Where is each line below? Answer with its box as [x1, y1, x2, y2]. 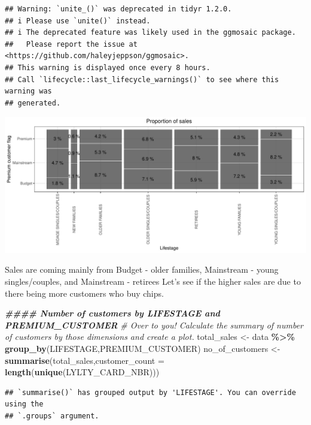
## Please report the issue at [5, 40, 138, 49]
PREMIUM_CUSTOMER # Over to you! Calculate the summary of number [5, 318, 304, 331]
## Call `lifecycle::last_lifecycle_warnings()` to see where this [5, 75, 279, 84]
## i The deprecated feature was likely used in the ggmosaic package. [5, 28, 296, 37]
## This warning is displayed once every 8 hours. [5, 63, 211, 72]
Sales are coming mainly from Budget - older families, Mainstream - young [5, 263, 279, 276]
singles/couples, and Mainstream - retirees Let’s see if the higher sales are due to [5, 275, 301, 287]
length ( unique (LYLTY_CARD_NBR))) [5, 366, 160, 378]
